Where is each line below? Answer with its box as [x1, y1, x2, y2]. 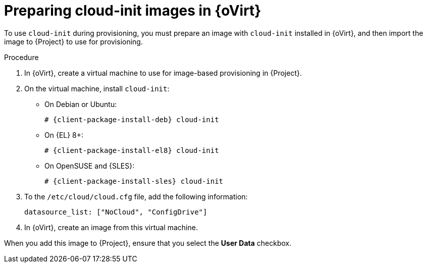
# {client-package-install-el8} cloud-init [44, 146, 219, 154]
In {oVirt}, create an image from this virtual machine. [24, 223, 198, 232]
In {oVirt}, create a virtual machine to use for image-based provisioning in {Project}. [24, 68, 302, 77]
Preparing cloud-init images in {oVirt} [4, 2, 261, 19]
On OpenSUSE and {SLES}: [44, 161, 135, 170]
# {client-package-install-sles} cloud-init [44, 177, 224, 185]
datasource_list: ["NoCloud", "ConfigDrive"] [24, 207, 207, 216]
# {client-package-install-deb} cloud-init [44, 115, 219, 124]
